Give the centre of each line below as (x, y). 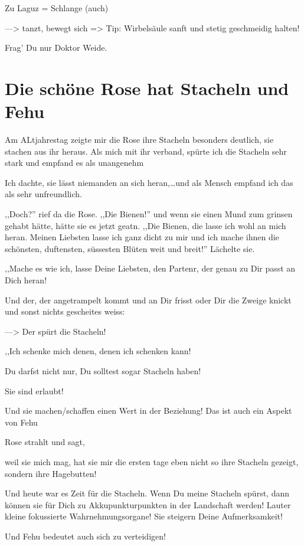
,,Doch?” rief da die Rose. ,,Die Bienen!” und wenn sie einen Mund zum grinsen (149, 214)
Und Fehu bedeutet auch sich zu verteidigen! (85, 536)
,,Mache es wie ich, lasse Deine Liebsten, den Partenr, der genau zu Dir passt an (150, 268)
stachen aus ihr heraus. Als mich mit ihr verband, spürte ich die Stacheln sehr (146, 151)
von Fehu (21, 422)
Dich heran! (26, 280)
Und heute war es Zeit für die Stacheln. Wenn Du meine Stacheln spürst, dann (147, 493)
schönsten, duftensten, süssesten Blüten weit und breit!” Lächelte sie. (130, 248)
